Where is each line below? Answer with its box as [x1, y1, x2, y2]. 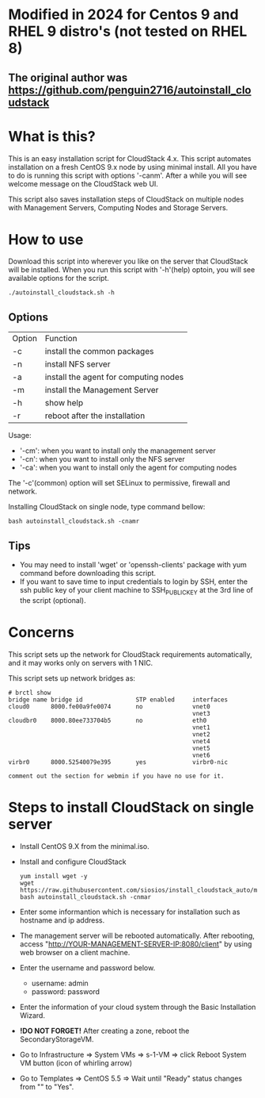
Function [44, 333, 78, 344]
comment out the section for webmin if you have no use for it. [8, 772, 225, 780]
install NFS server [44, 359, 111, 370]
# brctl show [8, 689, 51, 697]
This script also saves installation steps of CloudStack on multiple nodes [8, 194, 244, 204]
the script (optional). [19, 595, 86, 605]
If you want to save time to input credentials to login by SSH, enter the [19, 577, 248, 586]
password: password [31, 986, 100, 996]
